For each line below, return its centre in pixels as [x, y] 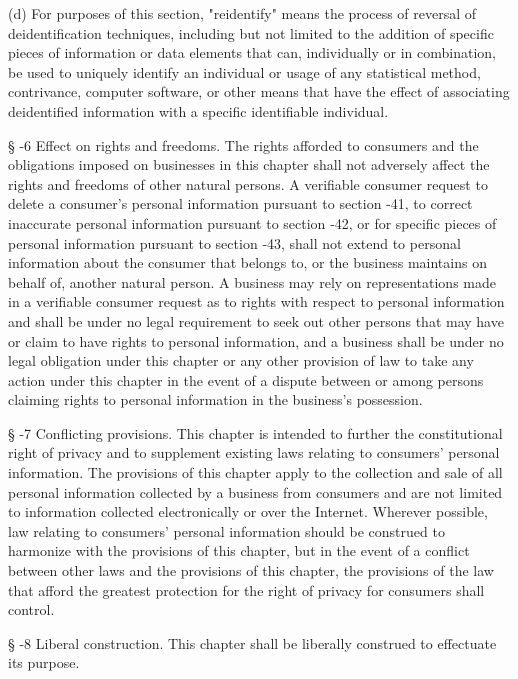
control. [31, 609]
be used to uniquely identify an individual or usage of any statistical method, [244, 71]
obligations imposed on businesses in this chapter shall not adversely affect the [249, 164]
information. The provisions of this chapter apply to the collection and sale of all [255, 472]
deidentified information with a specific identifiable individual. [198, 110]
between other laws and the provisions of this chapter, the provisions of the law [251, 570]
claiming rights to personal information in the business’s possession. [215, 399]
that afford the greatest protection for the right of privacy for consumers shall [246, 589]
